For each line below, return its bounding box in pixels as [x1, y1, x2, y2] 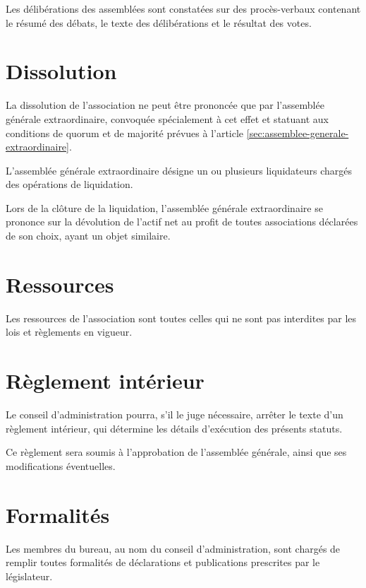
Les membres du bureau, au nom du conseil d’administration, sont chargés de [6, 541, 341, 555]
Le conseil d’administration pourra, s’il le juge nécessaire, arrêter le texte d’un [6, 407, 343, 422]
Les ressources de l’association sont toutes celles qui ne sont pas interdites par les [6, 310, 357, 325]
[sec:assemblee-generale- [246, 125, 349, 140]
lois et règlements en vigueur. [6, 324, 133, 339]
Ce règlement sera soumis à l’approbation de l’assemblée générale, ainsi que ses [6, 445, 347, 459]
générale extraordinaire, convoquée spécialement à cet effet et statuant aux [6, 111, 329, 126]
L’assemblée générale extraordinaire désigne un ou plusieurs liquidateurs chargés [6, 163, 353, 177]
